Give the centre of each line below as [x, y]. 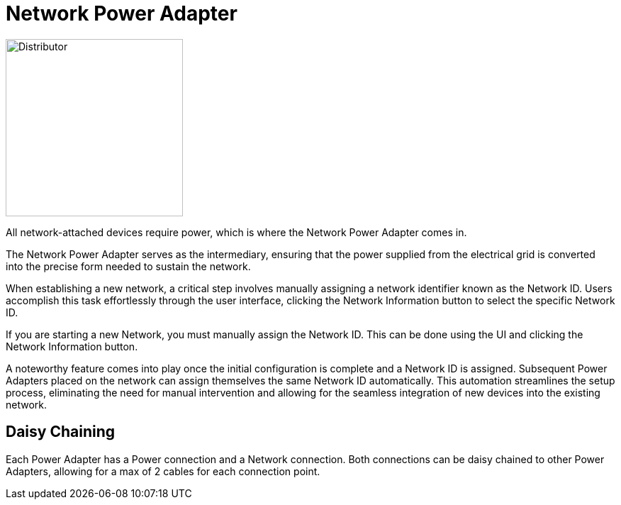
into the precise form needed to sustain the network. [128, 266]
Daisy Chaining [61, 432]
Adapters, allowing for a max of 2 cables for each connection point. [163, 471]
